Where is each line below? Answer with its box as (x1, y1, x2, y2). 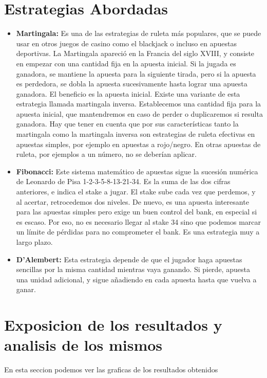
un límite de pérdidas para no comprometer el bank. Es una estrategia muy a (16, 226, 260, 237)
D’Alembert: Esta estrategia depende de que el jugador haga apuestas (16, 254, 242, 264)
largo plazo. (16, 237, 53, 247)
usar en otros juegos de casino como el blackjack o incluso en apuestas (16, 38, 237, 48)
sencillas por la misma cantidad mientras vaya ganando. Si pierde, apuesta (16, 264, 250, 275)
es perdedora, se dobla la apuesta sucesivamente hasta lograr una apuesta (16, 78, 247, 89)
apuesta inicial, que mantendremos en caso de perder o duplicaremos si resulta (16, 108, 263, 119)
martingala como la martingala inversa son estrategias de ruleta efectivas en (16, 129, 255, 139)
